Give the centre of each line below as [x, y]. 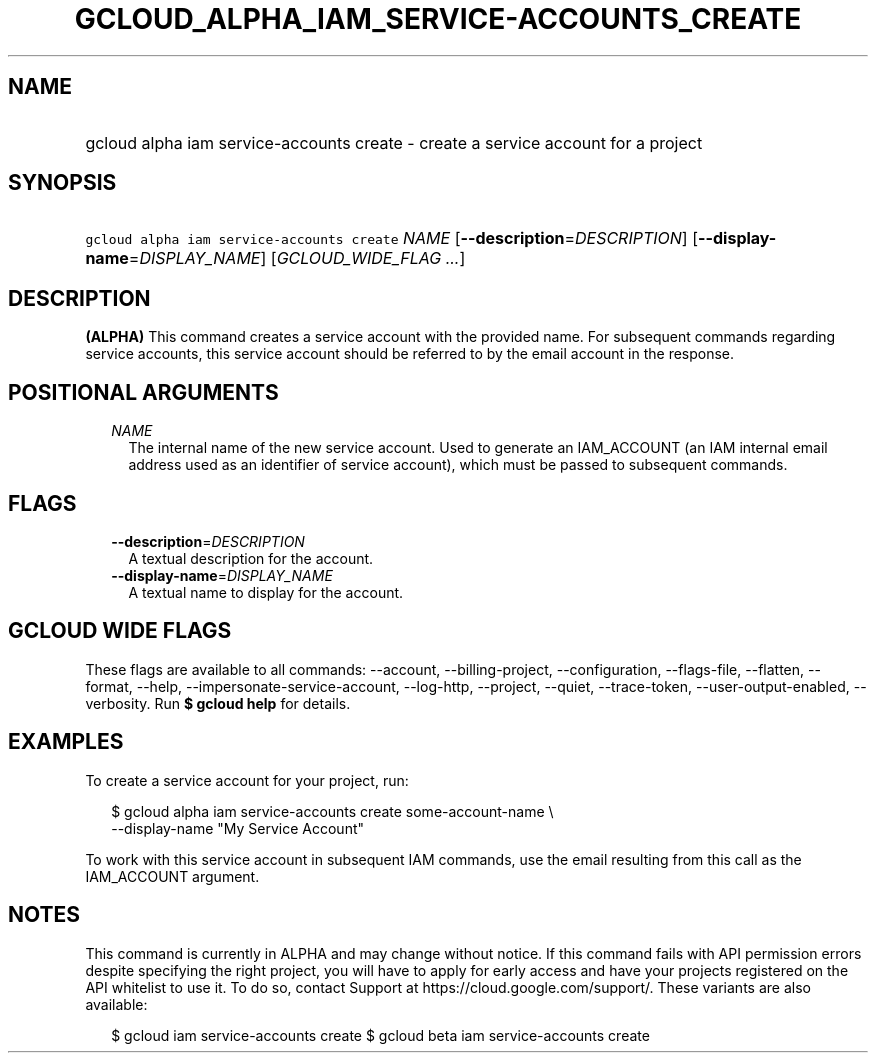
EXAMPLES [66, 742]
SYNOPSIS [62, 183]
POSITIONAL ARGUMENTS [143, 392]
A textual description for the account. [251, 558]
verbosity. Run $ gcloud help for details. [218, 703]
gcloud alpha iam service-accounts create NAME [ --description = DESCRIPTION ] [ [392, 238]
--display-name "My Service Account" [238, 828]
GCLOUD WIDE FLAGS [120, 631]
